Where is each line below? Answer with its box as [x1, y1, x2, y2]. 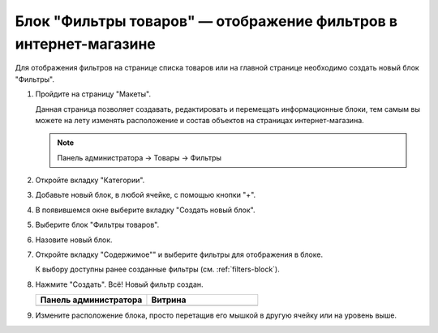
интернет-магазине [15, 35, 156, 53]
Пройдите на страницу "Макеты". [35, 89, 152, 99]
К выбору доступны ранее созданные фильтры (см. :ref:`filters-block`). [35, 264, 280, 275]
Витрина [151, 294, 187, 305]
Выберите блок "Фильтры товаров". [35, 220, 160, 230]
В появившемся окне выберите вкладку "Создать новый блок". [35, 205, 255, 215]
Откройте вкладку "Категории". [35, 175, 145, 186]
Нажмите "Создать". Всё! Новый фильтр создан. [35, 280, 204, 289]
